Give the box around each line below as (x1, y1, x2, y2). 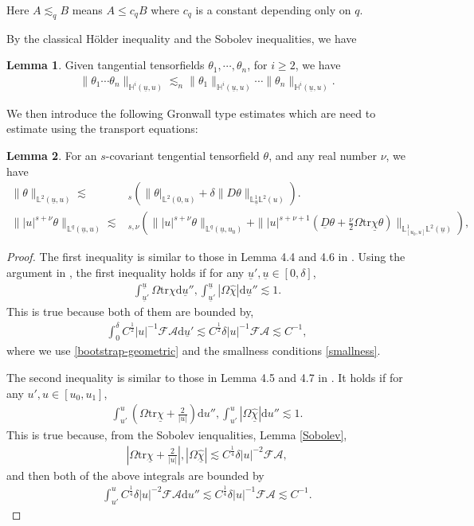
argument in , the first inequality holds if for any (6, 263, 245, 280)
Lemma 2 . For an (6, 147, 97, 164)
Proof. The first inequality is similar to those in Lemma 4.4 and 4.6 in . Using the (6, 248, 405, 265)
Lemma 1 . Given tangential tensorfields (6, 56, 205, 73)
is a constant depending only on (195, 2, 351, 18)
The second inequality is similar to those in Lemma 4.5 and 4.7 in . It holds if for (6, 368, 403, 385)
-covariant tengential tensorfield (105, 147, 260, 164)
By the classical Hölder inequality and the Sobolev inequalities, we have (6, 29, 357, 46)
